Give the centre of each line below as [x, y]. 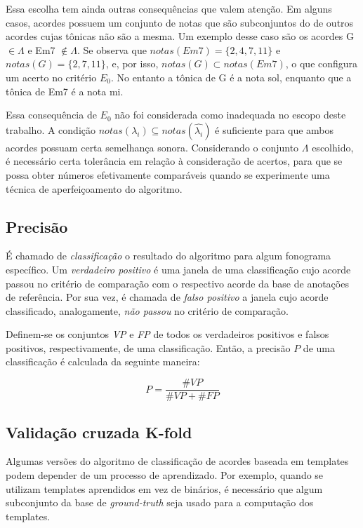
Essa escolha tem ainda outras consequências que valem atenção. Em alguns [169, 8]
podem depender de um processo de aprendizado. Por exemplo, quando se [165, 474]
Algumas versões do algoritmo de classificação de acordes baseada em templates [177, 461]
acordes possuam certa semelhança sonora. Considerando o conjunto [152, 147]
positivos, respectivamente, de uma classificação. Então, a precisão [148, 347]
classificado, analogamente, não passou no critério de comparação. [147, 310]
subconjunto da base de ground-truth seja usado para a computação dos [160, 502]
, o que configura [322, 63]
